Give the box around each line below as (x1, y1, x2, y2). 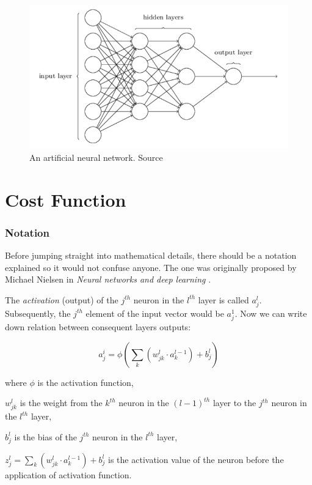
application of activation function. (5, 468, 132, 481)
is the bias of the (14, 430, 77, 443)
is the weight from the (20, 396, 103, 409)
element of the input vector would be (85, 306, 224, 319)
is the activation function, (37, 376, 134, 388)
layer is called (198, 293, 249, 306)
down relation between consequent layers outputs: (5, 320, 191, 333)
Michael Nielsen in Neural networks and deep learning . (5, 273, 211, 286)
